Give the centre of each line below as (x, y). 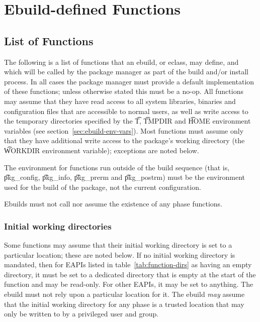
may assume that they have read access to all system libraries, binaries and (120, 101)
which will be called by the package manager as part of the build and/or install (126, 72)
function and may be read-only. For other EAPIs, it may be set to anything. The (129, 284)
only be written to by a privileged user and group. (81, 314)
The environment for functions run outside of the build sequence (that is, (117, 167)
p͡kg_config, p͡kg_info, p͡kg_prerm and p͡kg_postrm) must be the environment (125, 177)
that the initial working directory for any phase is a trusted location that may (124, 304)
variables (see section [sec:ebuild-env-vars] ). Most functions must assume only (124, 130)
